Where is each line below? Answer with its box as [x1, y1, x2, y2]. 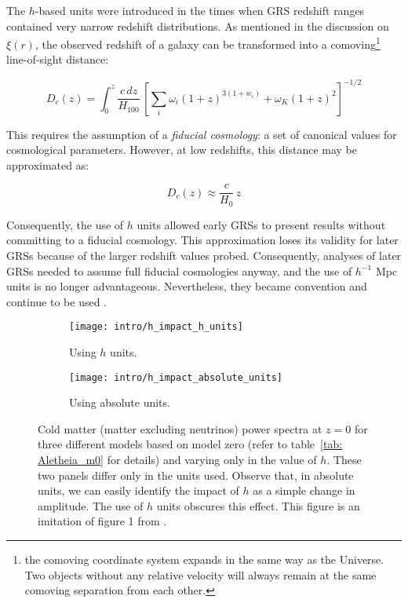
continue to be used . [6, 293, 107, 309]
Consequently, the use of [6, 216, 124, 232]
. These [326, 451, 362, 468]
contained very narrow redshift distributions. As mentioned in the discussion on [6, 17, 389, 34]
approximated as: [6, 156, 89, 173]
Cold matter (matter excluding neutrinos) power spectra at [38, 420, 322, 437]
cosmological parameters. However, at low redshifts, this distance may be [6, 141, 358, 158]
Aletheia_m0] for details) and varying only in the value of [38, 451, 317, 468]
